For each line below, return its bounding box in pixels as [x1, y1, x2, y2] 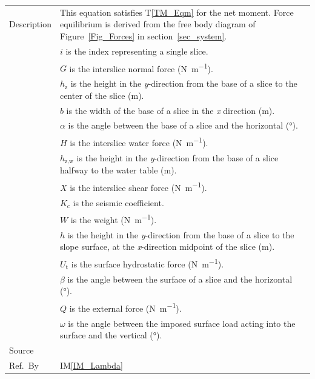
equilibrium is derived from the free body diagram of [59, 18, 256, 30]
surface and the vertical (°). [59, 329, 162, 341]
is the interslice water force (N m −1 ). [70, 135, 208, 149]
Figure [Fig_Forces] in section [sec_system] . [59, 29, 227, 42]
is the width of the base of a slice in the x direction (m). [66, 104, 275, 116]
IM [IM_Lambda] [59, 359, 123, 372]
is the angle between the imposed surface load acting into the [68, 317, 296, 329]
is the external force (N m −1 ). [69, 300, 182, 314]
